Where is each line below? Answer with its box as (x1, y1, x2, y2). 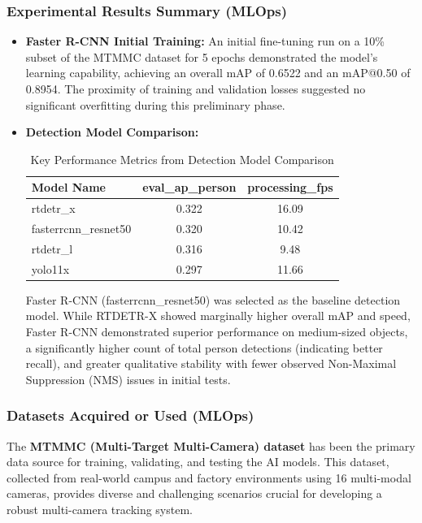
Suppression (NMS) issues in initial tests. (25, 370, 231, 387)
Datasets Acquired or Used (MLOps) (7, 405, 255, 426)
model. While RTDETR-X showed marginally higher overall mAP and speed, (25, 307, 411, 324)
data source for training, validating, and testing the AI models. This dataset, (7, 453, 389, 470)
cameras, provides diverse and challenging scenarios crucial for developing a (7, 485, 382, 502)
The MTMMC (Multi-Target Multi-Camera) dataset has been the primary (7, 437, 415, 454)
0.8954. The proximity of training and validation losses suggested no (25, 80, 366, 97)
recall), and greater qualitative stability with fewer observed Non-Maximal (25, 355, 397, 372)
